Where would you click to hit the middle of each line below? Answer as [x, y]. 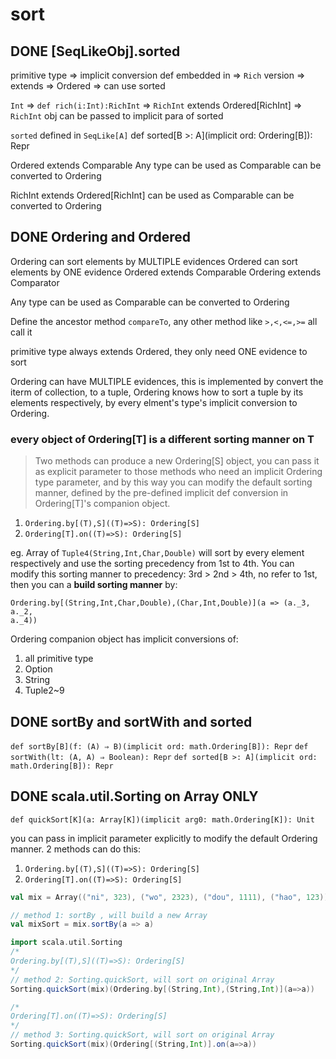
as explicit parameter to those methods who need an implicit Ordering [178, 472]
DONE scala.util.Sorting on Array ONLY [134, 796]
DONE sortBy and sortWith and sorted [131, 721]
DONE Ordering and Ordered [100, 237]
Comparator [35, 282]
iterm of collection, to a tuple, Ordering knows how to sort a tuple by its [157, 392]
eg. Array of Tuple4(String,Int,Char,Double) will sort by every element [157, 553]
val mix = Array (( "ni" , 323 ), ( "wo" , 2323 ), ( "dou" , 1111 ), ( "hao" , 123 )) [169, 897]
